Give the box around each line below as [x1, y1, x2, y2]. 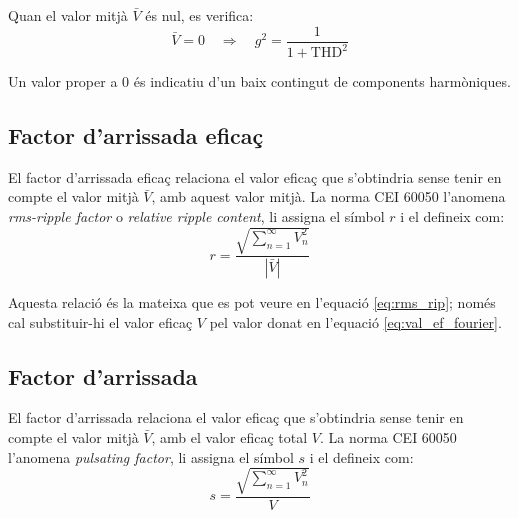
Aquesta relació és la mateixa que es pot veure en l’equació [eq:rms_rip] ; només [8, 292, 496, 312]
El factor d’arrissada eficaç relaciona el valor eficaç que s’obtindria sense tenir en [8, 166, 502, 187]
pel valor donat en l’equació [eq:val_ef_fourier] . [209, 311, 502, 332]
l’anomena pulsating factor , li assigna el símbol [8, 446, 294, 467]
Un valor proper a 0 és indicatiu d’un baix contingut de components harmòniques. [8, 71, 511, 91]
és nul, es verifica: [145, 5, 254, 25]
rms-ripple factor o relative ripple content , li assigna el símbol [8, 205, 385, 226]
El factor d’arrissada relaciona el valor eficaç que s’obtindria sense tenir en [8, 407, 464, 428]
